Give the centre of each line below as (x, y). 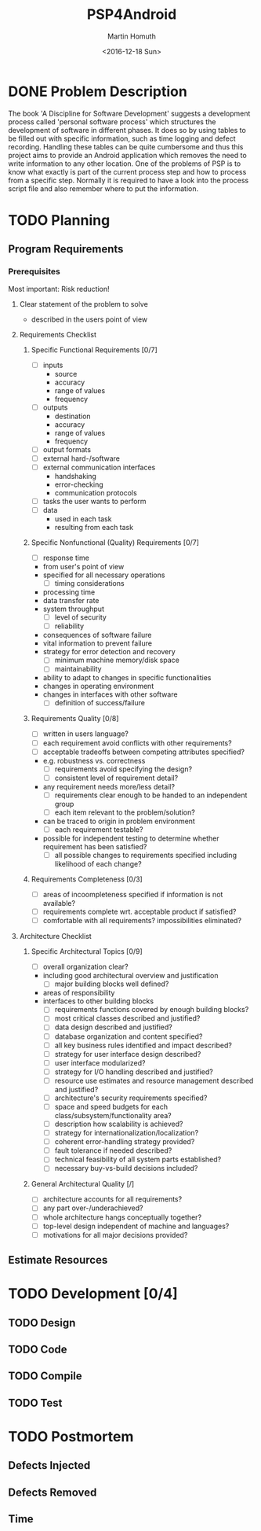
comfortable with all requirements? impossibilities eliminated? (142, 921)
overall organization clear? (85, 967)
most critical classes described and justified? (127, 1018)
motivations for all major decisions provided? (115, 1235)
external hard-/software (81, 458)
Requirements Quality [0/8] (75, 719)
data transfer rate (71, 601)
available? (59, 904)
